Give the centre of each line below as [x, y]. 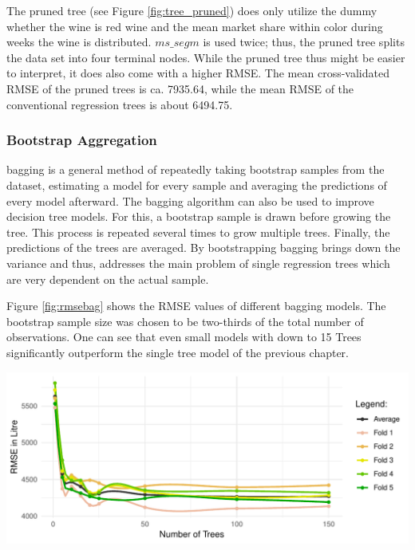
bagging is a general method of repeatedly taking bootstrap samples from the [196, 169]
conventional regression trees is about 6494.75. [120, 104]
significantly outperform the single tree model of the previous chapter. [178, 352]
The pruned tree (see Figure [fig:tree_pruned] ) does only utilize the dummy [192, 10]
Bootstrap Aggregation [82, 140]
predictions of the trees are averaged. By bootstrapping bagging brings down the [204, 247]
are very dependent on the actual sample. [108, 279]
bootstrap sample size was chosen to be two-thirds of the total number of [185, 321]
